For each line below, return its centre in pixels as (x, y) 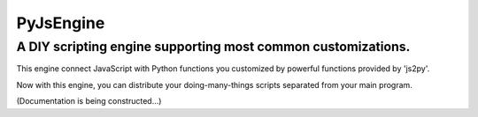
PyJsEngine (61, 23)
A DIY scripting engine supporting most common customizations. (213, 47)
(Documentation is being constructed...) (89, 101)
